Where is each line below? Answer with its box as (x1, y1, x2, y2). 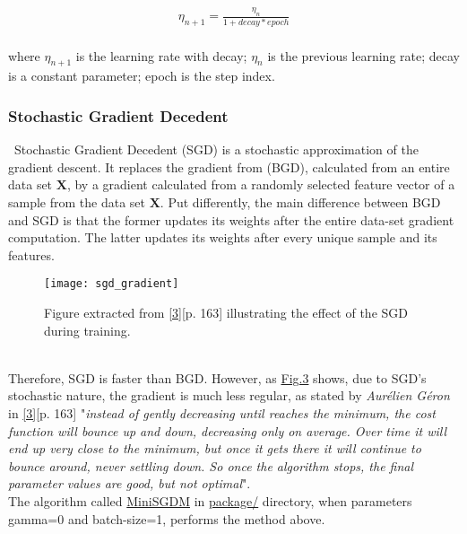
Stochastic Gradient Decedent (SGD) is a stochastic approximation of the (13, 140, 419, 159)
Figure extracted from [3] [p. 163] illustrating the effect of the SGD (44, 303, 408, 322)
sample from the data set (8, 193, 146, 212)
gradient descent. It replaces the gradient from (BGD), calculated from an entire (8, 157, 450, 176)
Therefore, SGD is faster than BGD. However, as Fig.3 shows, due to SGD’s (8, 368, 427, 387)
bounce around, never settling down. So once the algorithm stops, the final (8, 456, 414, 475)
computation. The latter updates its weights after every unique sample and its (8, 228, 437, 247)
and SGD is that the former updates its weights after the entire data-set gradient (8, 210, 454, 229)
